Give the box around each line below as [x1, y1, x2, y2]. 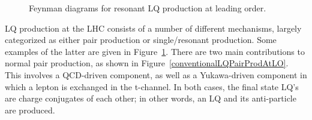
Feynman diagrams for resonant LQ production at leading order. [29, 2, 266, 14]
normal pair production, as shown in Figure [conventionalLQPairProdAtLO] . [5, 57, 289, 69]
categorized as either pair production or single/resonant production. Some [5, 33, 277, 46]
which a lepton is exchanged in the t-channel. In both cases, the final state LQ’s [5, 80, 299, 93]
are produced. [5, 103, 55, 116]
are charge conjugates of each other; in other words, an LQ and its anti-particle [5, 92, 296, 104]
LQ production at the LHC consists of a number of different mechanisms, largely [5, 21, 302, 34]
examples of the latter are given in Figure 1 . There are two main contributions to [5, 45, 305, 57]
